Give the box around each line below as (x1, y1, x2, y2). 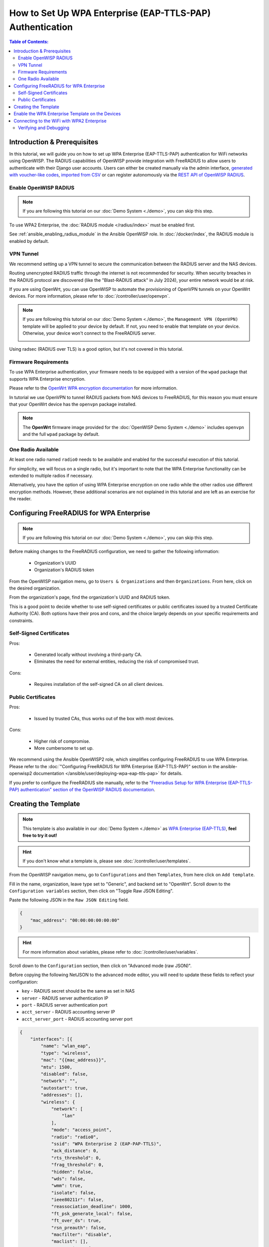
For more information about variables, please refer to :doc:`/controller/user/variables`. (22, 949, 199, 955)
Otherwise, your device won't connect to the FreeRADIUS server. (22, 330, 156, 336)
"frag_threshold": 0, (51, 1162, 104, 1168)
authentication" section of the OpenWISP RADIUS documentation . (20, 786, 155, 793)
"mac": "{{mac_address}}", (40, 1057, 107, 1063)
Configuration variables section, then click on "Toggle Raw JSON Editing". (9, 888, 174, 894)
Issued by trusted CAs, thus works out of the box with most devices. (34, 715, 174, 721)
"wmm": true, (51, 1183, 83, 1189)
